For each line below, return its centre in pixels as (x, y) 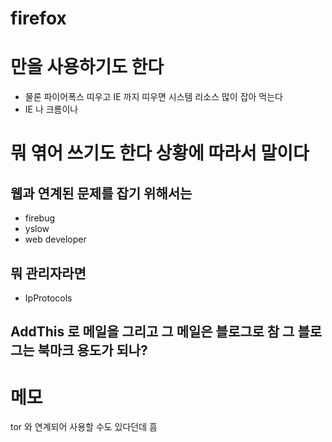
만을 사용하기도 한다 (87, 67)
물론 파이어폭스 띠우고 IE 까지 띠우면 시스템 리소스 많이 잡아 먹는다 (153, 97)
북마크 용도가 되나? (92, 350)
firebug (40, 218)
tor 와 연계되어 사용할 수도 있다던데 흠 (84, 427)
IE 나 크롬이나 (51, 109)
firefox (38, 18)
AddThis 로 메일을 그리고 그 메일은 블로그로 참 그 (152, 332)
